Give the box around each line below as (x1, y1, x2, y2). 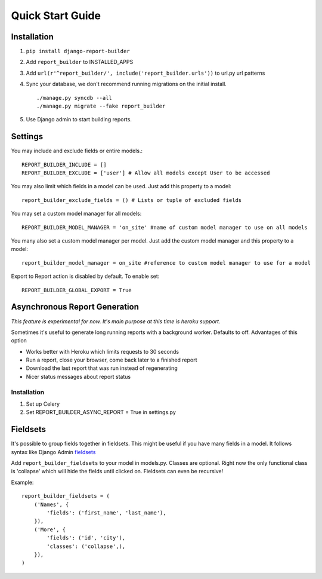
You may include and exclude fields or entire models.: (11, 147, 143, 155)
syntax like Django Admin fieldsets (11, 448, 96, 455)
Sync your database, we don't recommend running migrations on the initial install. (26, 81, 227, 88)
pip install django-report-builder (26, 48, 131, 55)
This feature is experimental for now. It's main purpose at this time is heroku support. (11, 317, 221, 325)
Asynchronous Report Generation (11, 302, 140, 312)
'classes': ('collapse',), (47, 543, 126, 550)
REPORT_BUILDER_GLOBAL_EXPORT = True (21, 287, 132, 293)
